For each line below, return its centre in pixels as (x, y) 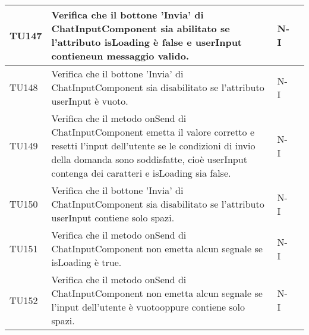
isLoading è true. (86, 262)
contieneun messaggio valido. (120, 56)
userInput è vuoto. (90, 101)
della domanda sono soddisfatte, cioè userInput (149, 159)
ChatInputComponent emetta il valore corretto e (153, 132)
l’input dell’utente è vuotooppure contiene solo (148, 307)
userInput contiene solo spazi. (113, 217)
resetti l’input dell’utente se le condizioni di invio (153, 145)
